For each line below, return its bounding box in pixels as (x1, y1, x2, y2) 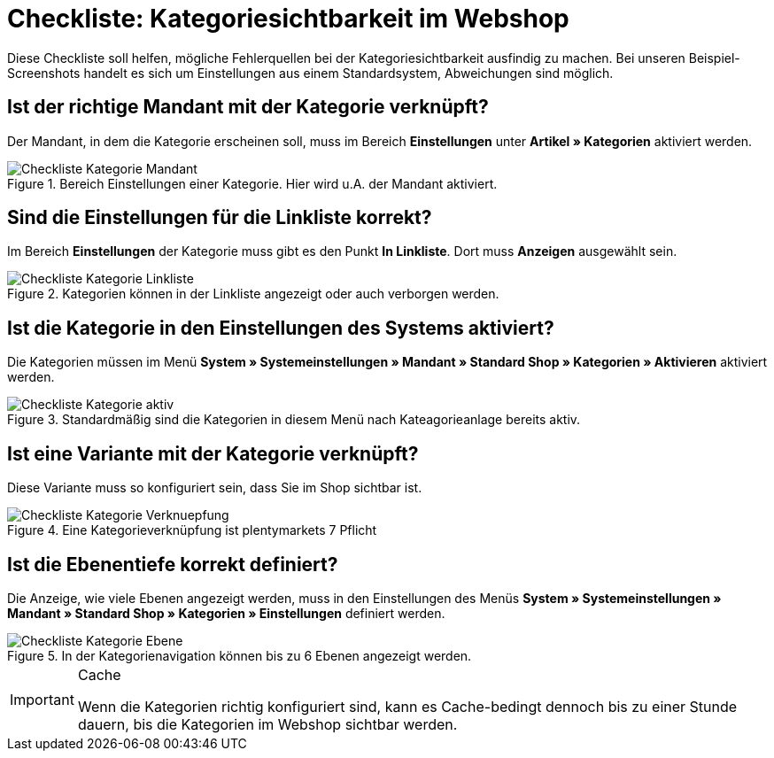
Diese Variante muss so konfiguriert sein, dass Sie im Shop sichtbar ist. (7, 480, 422, 496)
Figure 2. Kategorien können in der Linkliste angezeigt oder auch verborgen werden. (7, 286, 499, 302)
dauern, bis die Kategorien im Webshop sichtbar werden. (77, 715, 458, 733)
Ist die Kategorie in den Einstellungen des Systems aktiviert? (7, 316, 554, 339)
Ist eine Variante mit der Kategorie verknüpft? (7, 442, 419, 465)
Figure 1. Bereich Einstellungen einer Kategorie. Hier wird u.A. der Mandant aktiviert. (7, 175, 498, 191)
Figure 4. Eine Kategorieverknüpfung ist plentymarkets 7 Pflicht (7, 522, 377, 538)
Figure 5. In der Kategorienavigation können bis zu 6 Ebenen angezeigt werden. (7, 647, 472, 663)
